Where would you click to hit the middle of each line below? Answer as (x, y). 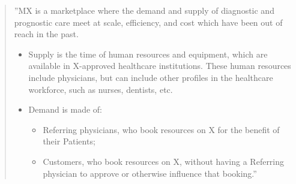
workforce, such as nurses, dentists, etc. (101, 89)
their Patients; (69, 141)
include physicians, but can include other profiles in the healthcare (151, 77)
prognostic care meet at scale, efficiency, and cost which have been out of (148, 22)
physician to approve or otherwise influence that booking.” (150, 173)
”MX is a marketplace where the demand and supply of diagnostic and (144, 10)
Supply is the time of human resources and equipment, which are (148, 54)
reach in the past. (46, 34)
